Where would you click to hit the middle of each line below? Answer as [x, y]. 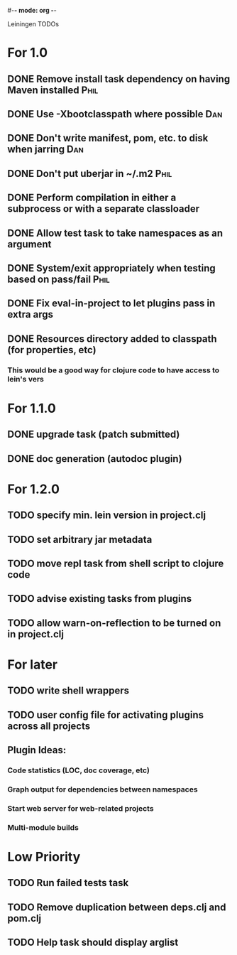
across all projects [49, 726]
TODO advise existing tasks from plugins [100, 599]
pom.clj [24, 918]
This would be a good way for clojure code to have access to [114, 370]
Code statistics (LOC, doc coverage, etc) [79, 770]
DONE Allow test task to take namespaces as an [115, 233]
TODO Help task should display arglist [93, 943]
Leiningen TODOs [33, 24]
